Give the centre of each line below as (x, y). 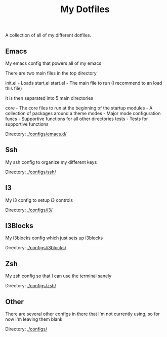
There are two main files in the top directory (51, 73)
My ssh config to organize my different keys (51, 162)
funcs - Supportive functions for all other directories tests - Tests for (77, 119)
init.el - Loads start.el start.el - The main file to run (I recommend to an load (84, 83)
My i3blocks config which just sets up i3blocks (54, 238)
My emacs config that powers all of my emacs (53, 63)
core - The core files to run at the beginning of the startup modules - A (79, 108)
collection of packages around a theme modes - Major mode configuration (83, 113)
